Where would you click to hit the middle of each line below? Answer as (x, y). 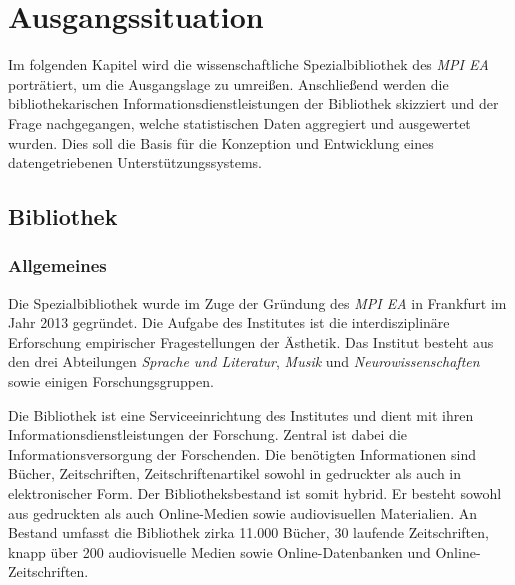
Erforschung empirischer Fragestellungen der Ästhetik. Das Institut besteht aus (251, 341)
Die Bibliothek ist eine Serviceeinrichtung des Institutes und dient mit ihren (241, 414)
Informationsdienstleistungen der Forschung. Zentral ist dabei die (207, 434)
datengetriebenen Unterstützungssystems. (135, 162)
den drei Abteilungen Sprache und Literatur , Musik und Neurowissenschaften (244, 361)
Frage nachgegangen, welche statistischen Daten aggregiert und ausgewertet (239, 122)
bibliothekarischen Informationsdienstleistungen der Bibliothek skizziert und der (253, 103)
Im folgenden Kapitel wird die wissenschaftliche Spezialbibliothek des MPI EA (248, 64)
